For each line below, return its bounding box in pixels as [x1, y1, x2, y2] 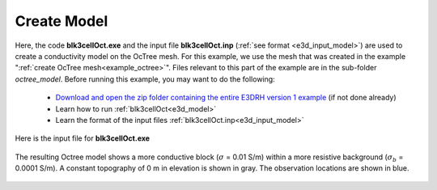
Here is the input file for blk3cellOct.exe [15, 133, 150, 143]
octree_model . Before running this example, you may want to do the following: [15, 74, 275, 84]
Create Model [15, 12, 108, 30]
